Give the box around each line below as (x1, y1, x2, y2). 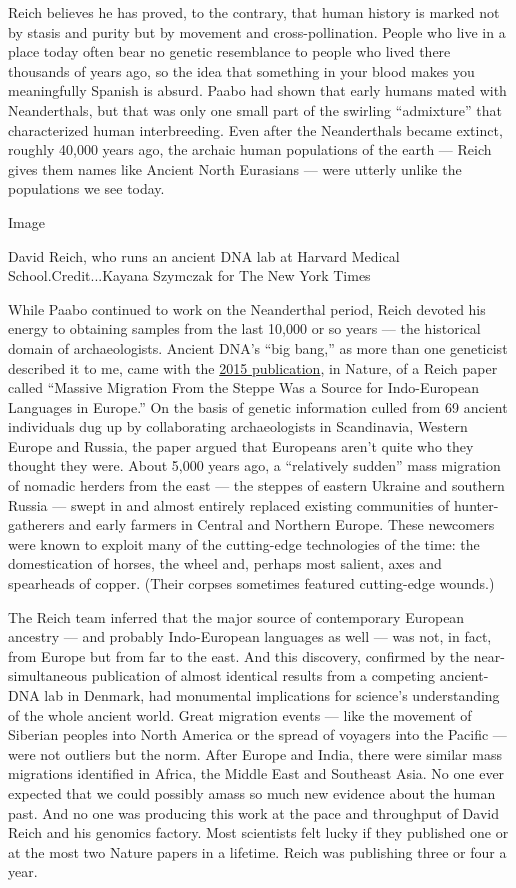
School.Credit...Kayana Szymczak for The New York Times (8, 265, 371, 286)
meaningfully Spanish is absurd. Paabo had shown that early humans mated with (8, 80, 507, 101)
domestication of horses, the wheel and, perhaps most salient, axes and (8, 553, 442, 574)
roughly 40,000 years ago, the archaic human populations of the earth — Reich (8, 139, 492, 160)
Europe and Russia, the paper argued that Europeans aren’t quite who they (8, 435, 474, 456)
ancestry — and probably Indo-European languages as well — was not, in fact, (8, 626, 492, 647)
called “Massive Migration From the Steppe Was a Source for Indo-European (8, 377, 480, 398)
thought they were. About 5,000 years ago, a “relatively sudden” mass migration (8, 455, 501, 476)
